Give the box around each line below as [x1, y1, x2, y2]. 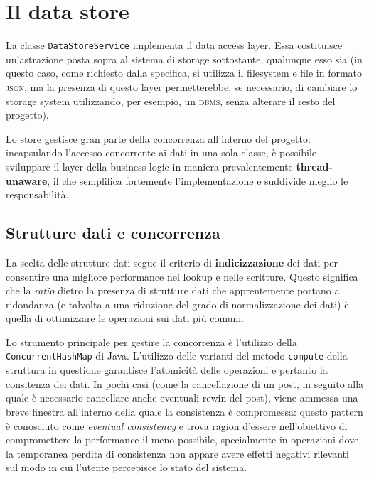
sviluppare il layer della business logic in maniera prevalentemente [6, 158, 293, 173]
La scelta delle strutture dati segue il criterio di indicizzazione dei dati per [6, 254, 338, 269]
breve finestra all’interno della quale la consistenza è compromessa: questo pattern [6, 404, 363, 419]
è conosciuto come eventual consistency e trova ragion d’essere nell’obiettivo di [6, 418, 348, 433]
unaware [6, 173, 48, 188]
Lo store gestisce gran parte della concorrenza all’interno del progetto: [6, 131, 311, 146]
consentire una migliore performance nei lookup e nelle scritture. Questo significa [6, 269, 358, 284]
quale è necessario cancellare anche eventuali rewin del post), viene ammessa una [6, 390, 358, 405]
